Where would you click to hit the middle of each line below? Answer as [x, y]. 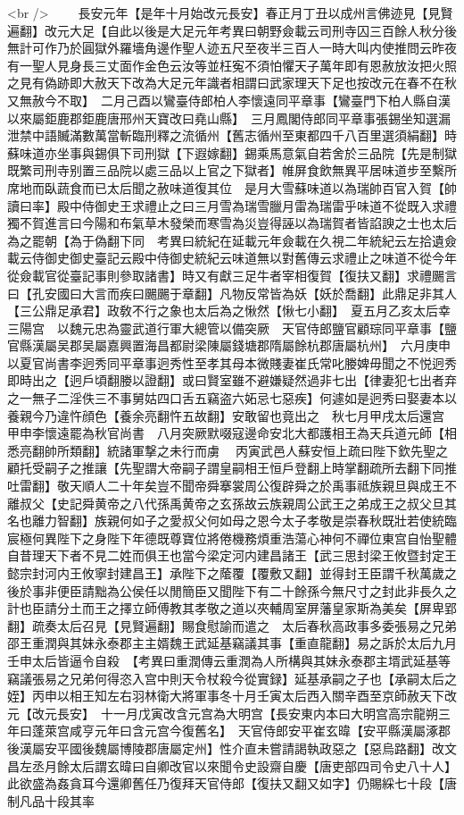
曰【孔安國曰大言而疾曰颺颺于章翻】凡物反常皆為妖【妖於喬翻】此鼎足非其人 [232, 293]
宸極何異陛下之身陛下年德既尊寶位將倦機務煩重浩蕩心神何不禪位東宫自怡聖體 [232, 538]
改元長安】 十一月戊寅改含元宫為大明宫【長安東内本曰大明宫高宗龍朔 [235, 713]
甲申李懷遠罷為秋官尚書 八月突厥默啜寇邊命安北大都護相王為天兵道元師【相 [232, 433]
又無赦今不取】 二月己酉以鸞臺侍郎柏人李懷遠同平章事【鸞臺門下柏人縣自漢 [229, 100]
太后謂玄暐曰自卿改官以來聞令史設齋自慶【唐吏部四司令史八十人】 [263, 765]
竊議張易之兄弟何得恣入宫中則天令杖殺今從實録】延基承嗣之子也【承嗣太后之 [232, 678]
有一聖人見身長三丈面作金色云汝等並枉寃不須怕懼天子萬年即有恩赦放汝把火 [226, 65]
